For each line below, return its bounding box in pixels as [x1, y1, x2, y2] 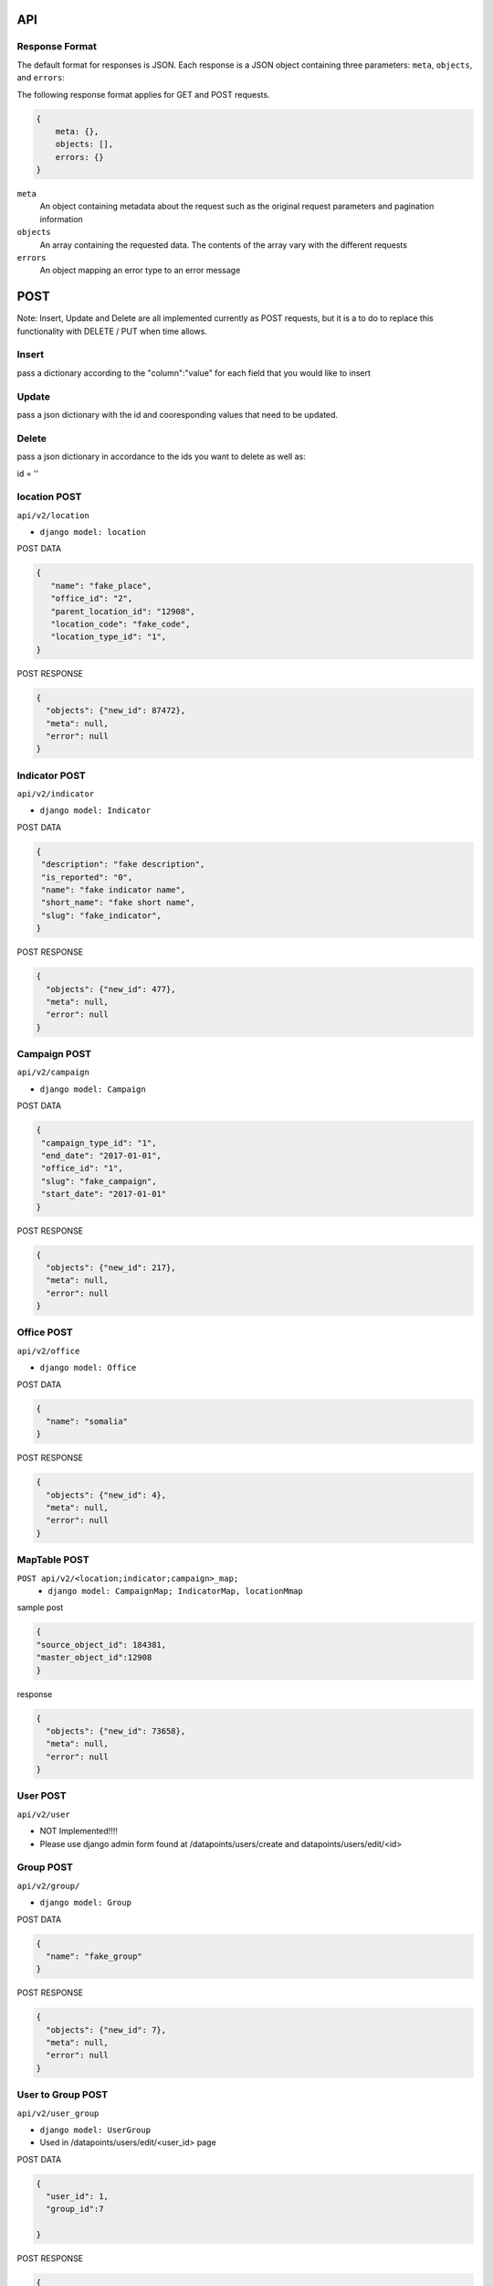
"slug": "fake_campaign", [41, 1176, 157, 1186]
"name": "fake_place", [50, 581, 152, 591]
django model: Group [39, 1897, 132, 1908]
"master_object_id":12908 [36, 1652, 152, 1663]
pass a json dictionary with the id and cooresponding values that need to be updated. [16, 410, 338, 420]
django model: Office [39, 1362, 137, 1373]
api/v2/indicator [16, 789, 95, 799]
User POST [16, 1789, 68, 1802]
